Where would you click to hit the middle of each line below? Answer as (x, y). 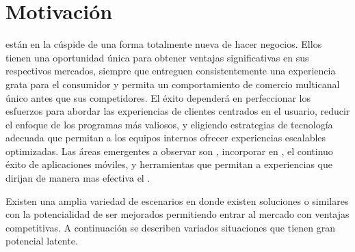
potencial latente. (42, 241)
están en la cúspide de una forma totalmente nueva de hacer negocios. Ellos (164, 44)
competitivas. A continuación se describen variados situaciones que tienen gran (171, 227)
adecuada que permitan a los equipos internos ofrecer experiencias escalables (166, 138)
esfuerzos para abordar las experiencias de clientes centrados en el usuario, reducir (178, 111)
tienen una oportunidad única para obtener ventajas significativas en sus (157, 57)
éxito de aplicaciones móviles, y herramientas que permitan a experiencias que (169, 164)
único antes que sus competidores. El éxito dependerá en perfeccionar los (158, 97)
